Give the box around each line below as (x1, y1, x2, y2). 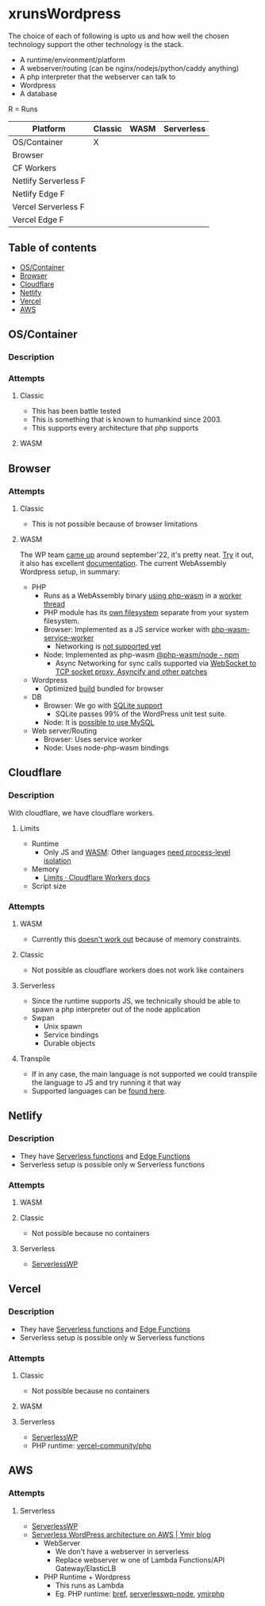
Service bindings (43, 1030, 99, 1039)
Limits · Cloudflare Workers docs (43, 872, 151, 882)
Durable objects (43, 1039, 96, 1048)
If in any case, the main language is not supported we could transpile (31, 1070, 258, 1079)
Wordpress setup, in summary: (19, 567, 121, 577)
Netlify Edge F (12, 188, 65, 199)
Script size (31, 881, 67, 891)
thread (43, 599, 66, 609)
